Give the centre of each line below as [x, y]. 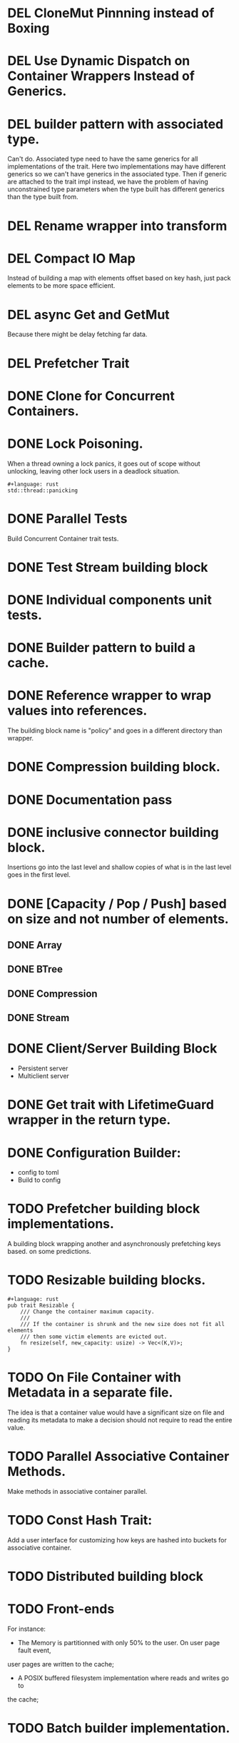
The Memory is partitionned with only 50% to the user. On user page [118, 1643]
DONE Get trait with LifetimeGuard [111, 1105]
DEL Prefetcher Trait [68, 363]
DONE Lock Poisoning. [76, 443]
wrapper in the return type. [89, 1120]
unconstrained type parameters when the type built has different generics [116, 189]
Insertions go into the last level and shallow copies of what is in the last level [119, 867]
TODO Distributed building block [106, 1577]
